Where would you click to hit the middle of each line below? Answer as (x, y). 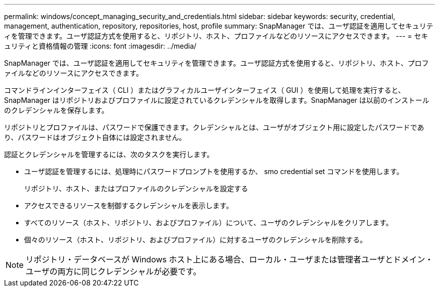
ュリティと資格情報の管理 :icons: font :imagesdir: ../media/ (100, 46)
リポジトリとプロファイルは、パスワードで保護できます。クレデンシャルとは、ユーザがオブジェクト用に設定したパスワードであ (214, 127)
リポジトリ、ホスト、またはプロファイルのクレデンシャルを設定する (136, 188)
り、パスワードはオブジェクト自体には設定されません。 (95, 137)
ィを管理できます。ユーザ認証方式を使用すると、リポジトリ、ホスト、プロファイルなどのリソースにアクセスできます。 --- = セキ (216, 36)
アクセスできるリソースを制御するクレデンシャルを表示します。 (129, 205)
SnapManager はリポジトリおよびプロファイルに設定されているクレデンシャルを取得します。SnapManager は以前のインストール (217, 100)
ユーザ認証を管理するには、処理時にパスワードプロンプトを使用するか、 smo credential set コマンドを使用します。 (214, 171)
